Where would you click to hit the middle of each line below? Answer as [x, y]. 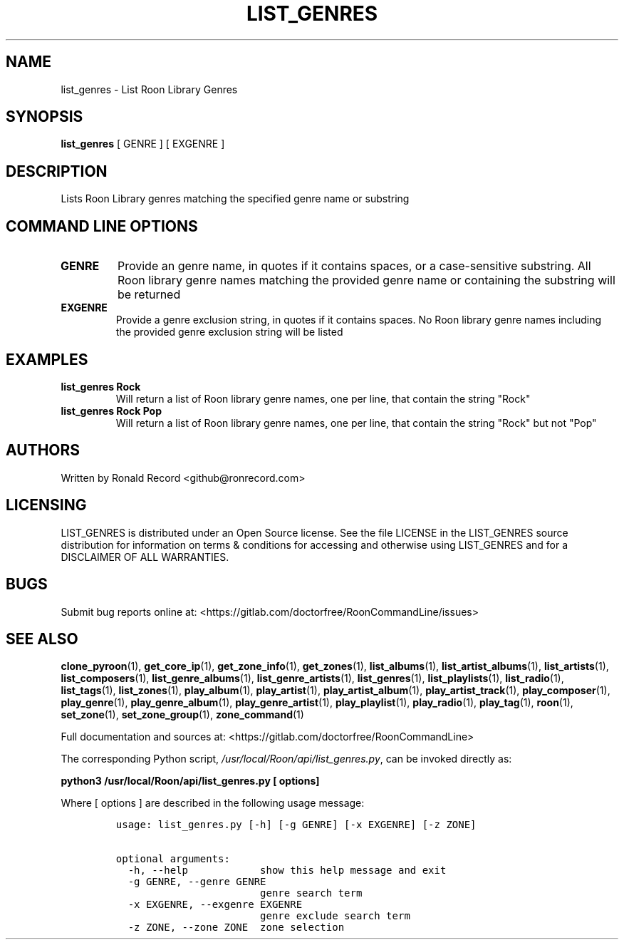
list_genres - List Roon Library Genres [149, 89]
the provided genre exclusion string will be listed [229, 332]
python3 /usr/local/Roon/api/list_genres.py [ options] [190, 781]
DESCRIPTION [57, 171]
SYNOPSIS [45, 117]
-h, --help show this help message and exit [287, 871]
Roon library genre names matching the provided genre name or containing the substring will [366, 280]
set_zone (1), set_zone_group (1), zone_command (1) [182, 715]
